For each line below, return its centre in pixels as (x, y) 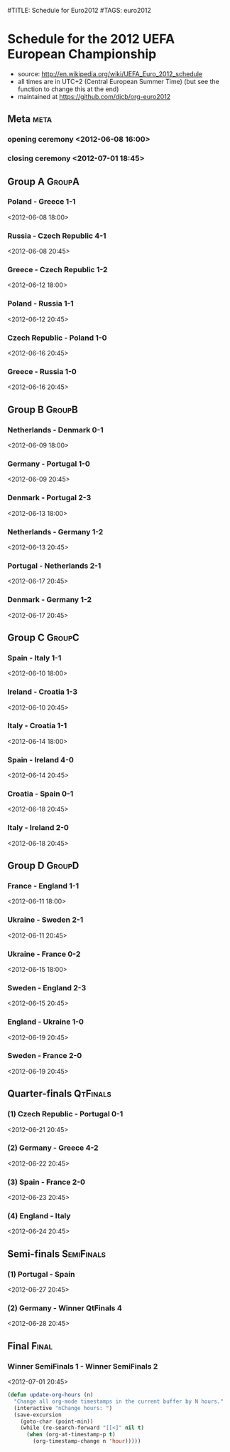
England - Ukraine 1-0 (45, 1022)
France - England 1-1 (43, 886)
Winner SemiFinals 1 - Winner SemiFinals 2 (83, 1366)
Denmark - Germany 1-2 (50, 600)
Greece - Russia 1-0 (42, 371)
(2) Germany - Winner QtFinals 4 (65, 1308)
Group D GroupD (43, 866)
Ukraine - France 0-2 (44, 954)
